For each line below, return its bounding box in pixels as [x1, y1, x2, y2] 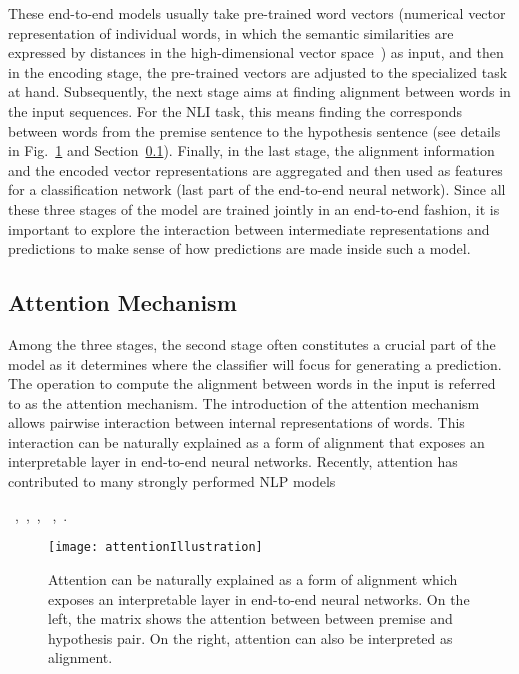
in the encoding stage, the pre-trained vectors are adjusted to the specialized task [8, 61, 508, 82]
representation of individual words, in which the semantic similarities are [8, 22, 454, 43]
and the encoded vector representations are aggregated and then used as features [8, 159, 503, 180]
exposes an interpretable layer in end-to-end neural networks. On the [48, 588, 470, 609]
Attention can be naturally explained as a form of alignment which [48, 568, 458, 589]
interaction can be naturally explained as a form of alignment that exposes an [8, 431, 485, 452]
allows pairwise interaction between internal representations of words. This [8, 412, 465, 433]
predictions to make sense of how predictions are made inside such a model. [8, 238, 471, 259]
